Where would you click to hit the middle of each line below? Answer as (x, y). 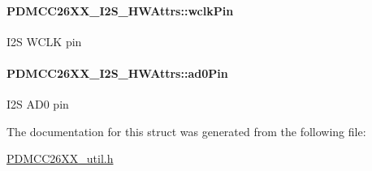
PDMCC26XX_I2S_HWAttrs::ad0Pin (117, 73)
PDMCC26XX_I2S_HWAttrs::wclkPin (120, 10)
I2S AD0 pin (38, 104)
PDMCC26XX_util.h (60, 158)
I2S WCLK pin (44, 41)
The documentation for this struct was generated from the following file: (186, 131)
